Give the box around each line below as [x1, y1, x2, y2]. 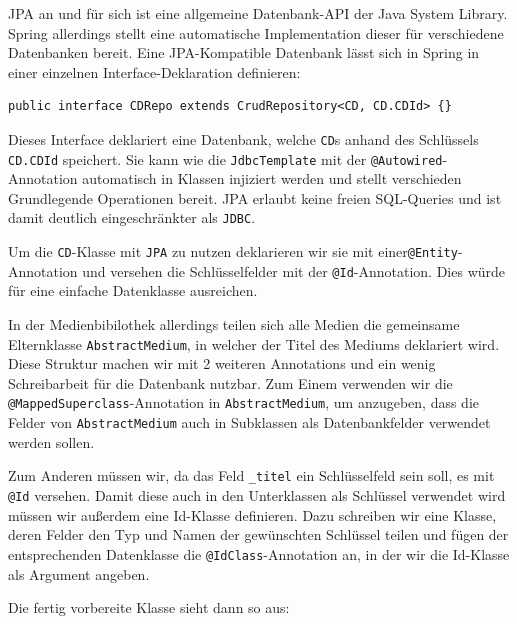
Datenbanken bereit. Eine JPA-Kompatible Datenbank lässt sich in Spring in [8, 42, 480, 63]
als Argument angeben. [8, 563, 150, 584]
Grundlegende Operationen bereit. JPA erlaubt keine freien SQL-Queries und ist [8, 187, 502, 208]
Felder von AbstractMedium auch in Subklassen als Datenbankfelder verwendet [8, 412, 491, 433]
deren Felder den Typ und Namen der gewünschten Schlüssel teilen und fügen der [8, 524, 509, 545]
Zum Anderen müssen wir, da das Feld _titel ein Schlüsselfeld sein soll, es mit [8, 465, 495, 486]
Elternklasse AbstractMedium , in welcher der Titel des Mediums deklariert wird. [8, 333, 500, 354]
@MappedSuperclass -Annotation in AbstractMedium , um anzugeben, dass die [8, 392, 480, 413]
